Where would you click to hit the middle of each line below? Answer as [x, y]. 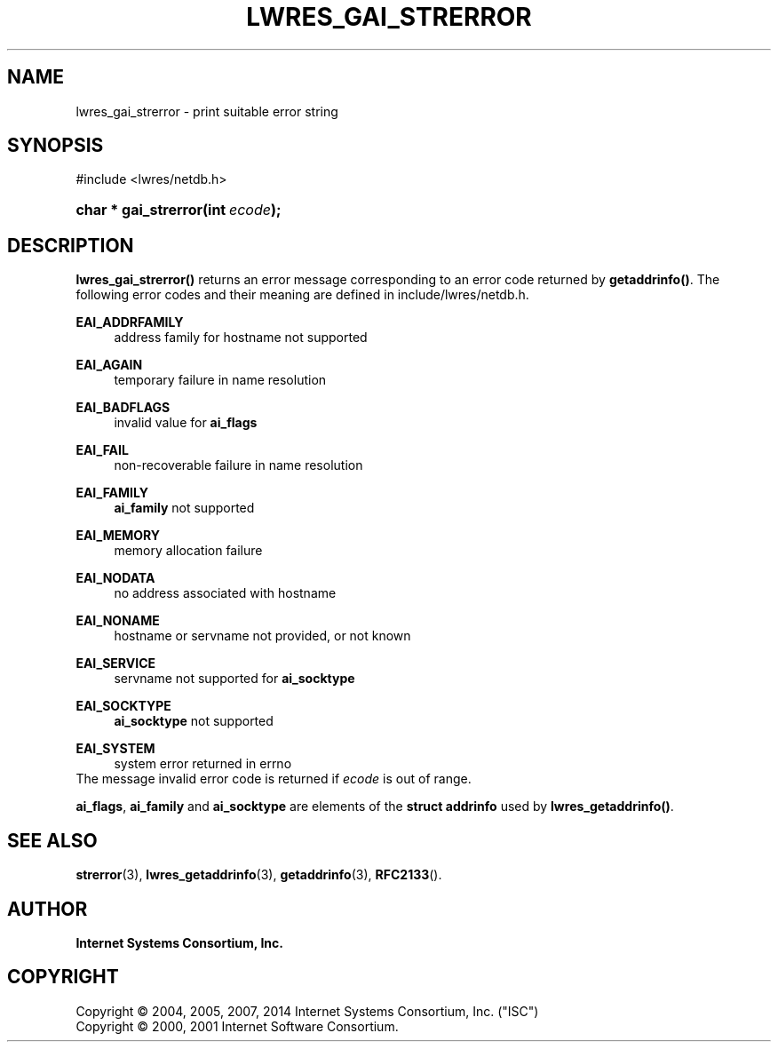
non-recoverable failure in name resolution [238, 465]
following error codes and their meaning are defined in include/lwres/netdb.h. [302, 295]
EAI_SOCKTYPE [123, 706]
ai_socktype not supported [194, 721]
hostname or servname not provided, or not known [262, 636]
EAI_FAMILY [112, 493]
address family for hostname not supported [241, 338]
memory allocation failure [188, 551]
